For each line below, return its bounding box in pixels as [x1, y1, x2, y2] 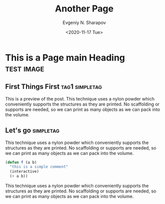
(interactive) [10, 169, 39, 174]
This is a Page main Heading [5, 52, 125, 63]
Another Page [55, 3, 114, 14]
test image [5, 62, 44, 74]
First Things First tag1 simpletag [5, 82, 102, 91]
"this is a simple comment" [10, 164, 69, 169]
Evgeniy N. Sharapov [62, 19, 106, 25]
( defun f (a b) [5, 159, 37, 165]
